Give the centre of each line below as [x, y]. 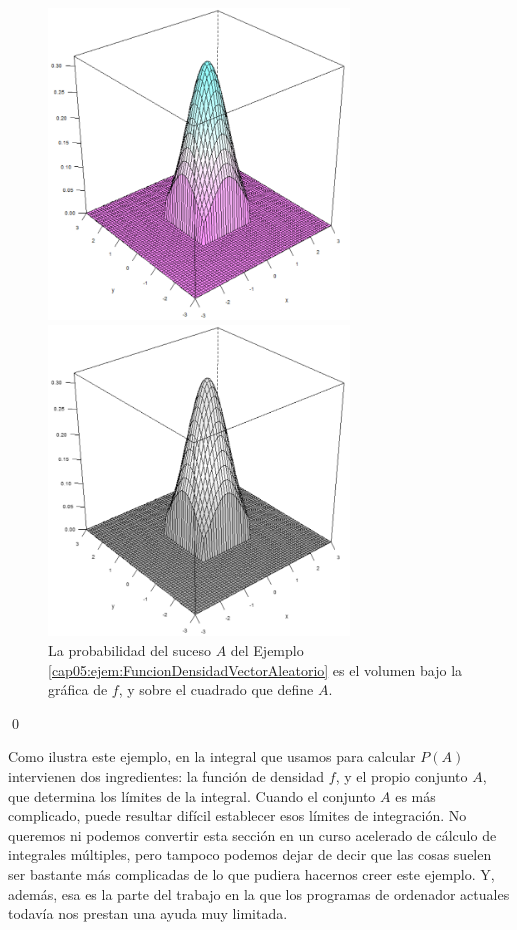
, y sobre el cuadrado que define [216, 689]
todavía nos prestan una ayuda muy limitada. [148, 913]
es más [415, 795]
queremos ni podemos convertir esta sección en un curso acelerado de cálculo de [252, 834]
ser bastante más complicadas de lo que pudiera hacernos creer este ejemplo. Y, [251, 874]
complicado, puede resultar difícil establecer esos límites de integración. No [237, 815]
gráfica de [78, 689]
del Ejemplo [267, 650]
